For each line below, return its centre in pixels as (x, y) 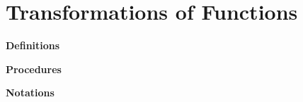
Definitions (33, 45)
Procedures (34, 69)
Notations (30, 93)
